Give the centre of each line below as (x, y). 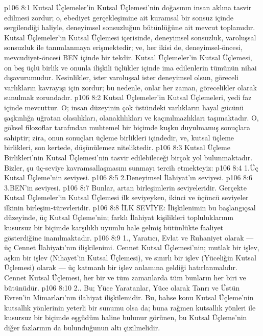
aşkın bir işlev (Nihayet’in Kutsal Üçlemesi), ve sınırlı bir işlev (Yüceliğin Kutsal (130, 257)
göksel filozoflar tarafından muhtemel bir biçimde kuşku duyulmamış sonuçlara (127, 127)
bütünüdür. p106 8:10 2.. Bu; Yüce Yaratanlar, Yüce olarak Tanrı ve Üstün (122, 287)
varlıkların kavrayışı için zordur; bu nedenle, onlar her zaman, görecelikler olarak (130, 87)
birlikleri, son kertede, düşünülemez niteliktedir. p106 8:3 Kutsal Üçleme (117, 147)
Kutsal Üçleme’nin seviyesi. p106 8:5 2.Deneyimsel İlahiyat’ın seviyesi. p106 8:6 (128, 177)
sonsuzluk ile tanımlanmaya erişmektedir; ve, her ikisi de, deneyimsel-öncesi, (123, 47)
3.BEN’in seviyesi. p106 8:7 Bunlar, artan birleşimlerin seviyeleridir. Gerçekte (125, 187)
